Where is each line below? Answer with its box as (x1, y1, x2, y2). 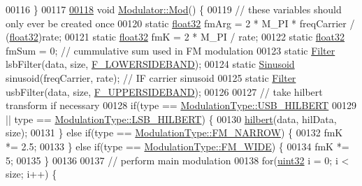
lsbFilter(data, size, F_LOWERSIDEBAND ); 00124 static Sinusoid (6, 57, 295, 71)
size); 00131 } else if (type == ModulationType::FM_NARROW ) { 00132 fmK (6, 125, 343, 140)
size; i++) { (6, 166, 57, 181)
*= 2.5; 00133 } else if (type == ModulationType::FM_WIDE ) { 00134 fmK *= (6, 138, 349, 153)
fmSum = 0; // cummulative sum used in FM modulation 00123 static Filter (6, 43, 335, 57)
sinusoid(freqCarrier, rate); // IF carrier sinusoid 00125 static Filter (6, 70, 296, 85)
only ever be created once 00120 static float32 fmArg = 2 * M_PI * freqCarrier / (6, 15, 355, 30)
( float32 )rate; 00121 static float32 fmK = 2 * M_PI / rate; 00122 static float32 (6, 29, 345, 44)
